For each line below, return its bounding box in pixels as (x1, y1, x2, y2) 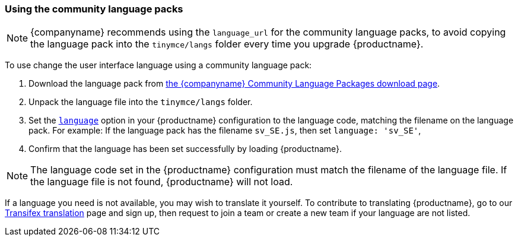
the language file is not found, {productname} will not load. (30, 176, 293, 188)
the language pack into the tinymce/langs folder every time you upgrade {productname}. (30, 38, 424, 50)
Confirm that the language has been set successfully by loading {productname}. (28, 144, 342, 154)
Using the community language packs (5, 3, 183, 15)
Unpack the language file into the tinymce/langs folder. (28, 97, 253, 107)
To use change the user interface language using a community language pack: (5, 60, 312, 71)
